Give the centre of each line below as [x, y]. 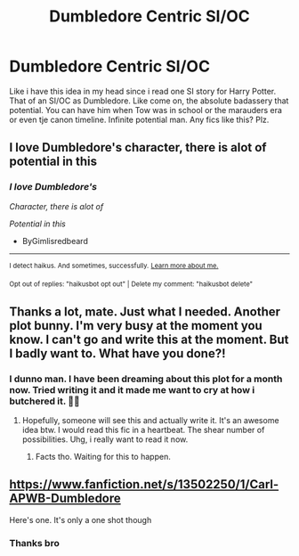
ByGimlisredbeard [55, 241]
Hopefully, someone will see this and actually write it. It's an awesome [150, 420]
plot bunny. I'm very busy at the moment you [136, 326]
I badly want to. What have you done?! [117, 353]
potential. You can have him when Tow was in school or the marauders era [146, 110]
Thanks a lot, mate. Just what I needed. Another [145, 311]
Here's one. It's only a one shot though [81, 519]
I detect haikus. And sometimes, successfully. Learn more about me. [114, 266]
